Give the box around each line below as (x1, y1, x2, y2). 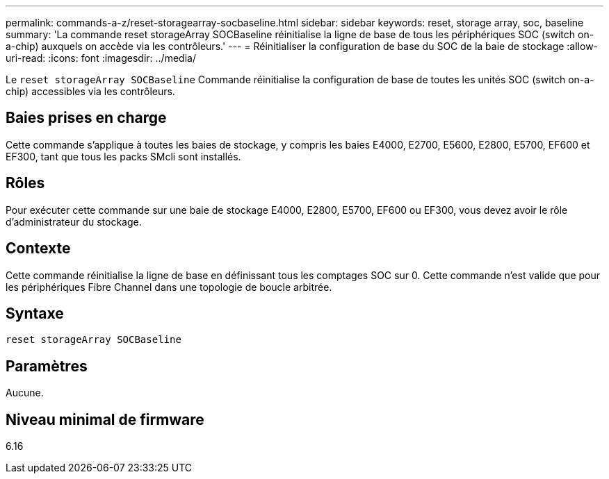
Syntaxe (6, 304, 64, 322)
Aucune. (6, 387, 44, 399)
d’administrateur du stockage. (6, 215, 142, 228)
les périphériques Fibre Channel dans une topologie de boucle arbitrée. (6, 280, 332, 293)
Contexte (6, 239, 71, 258)
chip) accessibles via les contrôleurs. (6, 85, 175, 97)
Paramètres (6, 357, 88, 375)
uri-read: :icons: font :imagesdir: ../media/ (6, 52, 196, 64)
